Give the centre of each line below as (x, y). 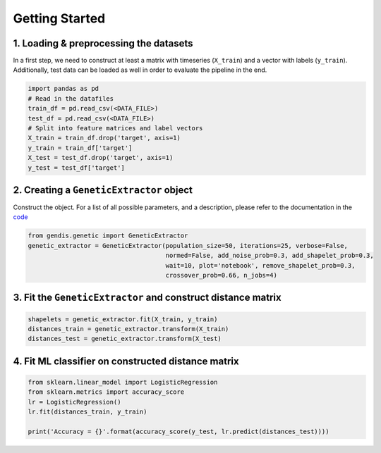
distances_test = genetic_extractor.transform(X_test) (125, 339)
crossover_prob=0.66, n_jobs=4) (222, 275)
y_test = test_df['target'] (76, 168)
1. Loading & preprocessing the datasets (103, 43)
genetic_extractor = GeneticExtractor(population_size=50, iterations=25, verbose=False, (188, 246)
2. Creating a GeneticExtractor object (103, 190)
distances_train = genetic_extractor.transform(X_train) (128, 329)
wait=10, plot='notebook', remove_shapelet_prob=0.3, (260, 265)
